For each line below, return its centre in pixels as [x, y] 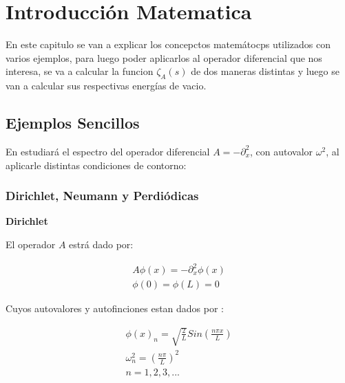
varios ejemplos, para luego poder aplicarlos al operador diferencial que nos [164, 57]
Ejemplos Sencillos [73, 123]
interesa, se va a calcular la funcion [80, 71]
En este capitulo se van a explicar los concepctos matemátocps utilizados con [168, 44]
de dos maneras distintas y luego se [265, 71]
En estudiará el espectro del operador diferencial [108, 151]
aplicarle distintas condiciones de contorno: [96, 165]
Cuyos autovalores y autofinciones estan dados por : [115, 308]
